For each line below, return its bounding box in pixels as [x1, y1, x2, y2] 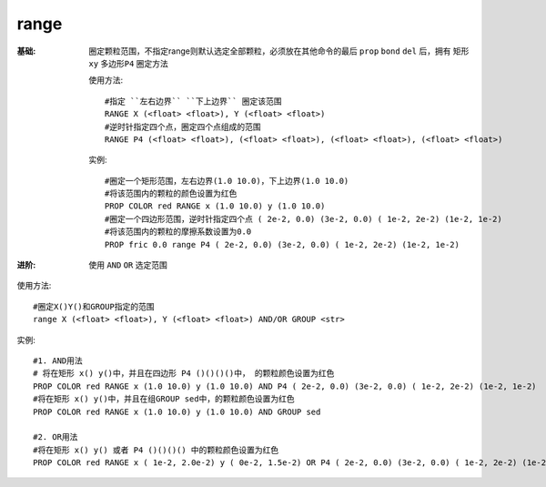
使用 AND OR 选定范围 [88, 259, 167, 270]
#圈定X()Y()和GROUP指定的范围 [33, 301, 155, 311]
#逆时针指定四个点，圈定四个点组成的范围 [105, 121, 261, 132]
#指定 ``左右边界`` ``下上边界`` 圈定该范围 [105, 96, 282, 107]
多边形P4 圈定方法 [100, 57, 168, 68]
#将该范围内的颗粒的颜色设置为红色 [105, 188, 238, 199]
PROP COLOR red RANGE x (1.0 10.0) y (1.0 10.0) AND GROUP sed [33, 406, 321, 417]
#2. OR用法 [33, 432, 78, 442]
